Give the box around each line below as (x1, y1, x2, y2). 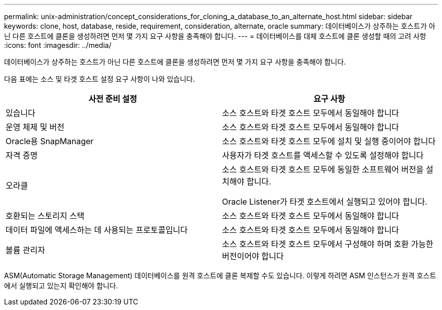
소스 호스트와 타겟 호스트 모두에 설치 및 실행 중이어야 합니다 (222, 136, 436, 146)
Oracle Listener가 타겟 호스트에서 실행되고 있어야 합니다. (222, 197, 427, 207)
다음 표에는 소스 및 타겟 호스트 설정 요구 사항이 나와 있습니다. (4, 75, 195, 83)
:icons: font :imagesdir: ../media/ (4, 41, 112, 49)
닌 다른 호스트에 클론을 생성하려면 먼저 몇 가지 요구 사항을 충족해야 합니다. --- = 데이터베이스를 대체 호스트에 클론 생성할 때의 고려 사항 (4, 32, 426, 40)
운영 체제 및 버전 (6, 122, 65, 132)
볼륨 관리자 (6, 245, 45, 255)
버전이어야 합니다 (222, 251, 284, 261)
